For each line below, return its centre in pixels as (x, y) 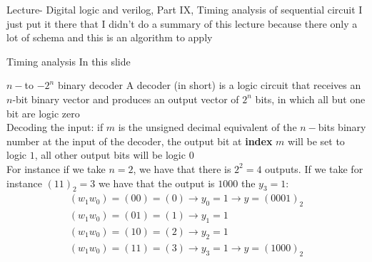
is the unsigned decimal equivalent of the (207, 127)
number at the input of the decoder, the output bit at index (140, 141)
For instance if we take (56, 168)
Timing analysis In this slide (69, 61)
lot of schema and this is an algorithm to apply (110, 37)
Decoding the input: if (55, 127)
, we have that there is (182, 168)
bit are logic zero (43, 113)
